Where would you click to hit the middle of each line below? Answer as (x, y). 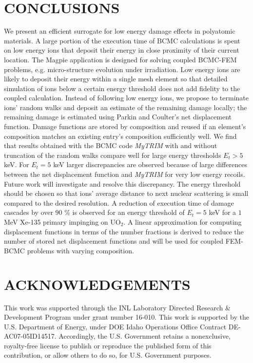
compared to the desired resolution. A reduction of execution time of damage (119, 202)
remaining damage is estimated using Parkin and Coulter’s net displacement (118, 117)
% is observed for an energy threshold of (125, 212)
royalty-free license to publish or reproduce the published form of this (108, 345)
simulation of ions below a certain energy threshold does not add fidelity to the (122, 88)
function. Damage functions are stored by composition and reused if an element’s (125, 126)
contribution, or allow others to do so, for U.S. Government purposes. (108, 355)
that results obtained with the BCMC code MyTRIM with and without (111, 145)
